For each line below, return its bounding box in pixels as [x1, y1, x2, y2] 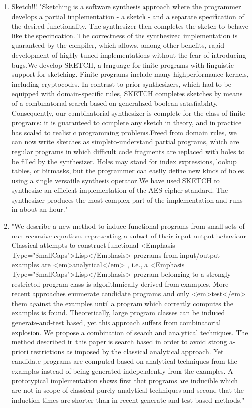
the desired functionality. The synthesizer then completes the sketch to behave [11, 21, 248, 31]
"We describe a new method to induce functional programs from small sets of [11, 221, 245, 231]
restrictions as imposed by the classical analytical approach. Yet [31, 346, 224, 356]
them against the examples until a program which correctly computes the [11, 298, 233, 308]
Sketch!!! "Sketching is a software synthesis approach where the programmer [11, 1, 241, 11]
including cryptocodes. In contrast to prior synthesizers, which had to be [11, 78, 231, 89]
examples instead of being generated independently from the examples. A [11, 365, 233, 375]
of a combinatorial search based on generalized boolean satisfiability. [11, 98, 218, 108]
